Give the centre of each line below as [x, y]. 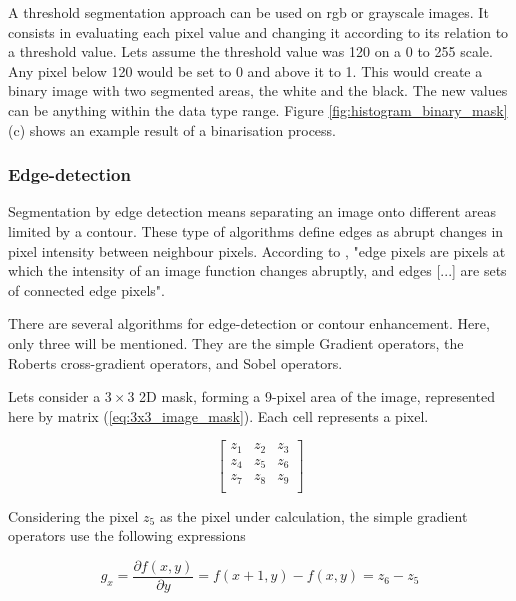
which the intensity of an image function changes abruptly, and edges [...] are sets [257, 270]
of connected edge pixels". [86, 289]
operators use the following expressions [127, 535]
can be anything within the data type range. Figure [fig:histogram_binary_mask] [258, 109]
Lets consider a [54, 396]
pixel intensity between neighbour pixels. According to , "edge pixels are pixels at [257, 250]
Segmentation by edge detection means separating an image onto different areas [252, 211]
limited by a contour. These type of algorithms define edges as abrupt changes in [256, 230]
